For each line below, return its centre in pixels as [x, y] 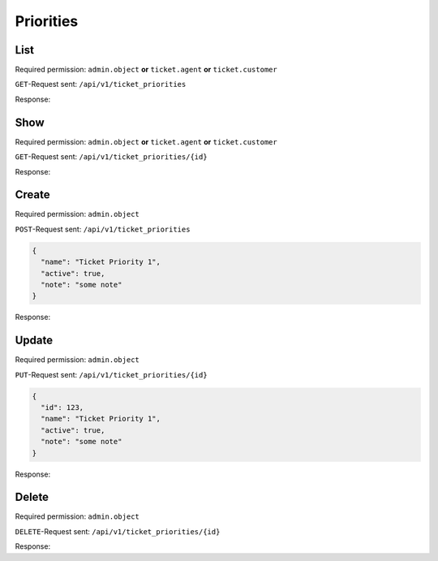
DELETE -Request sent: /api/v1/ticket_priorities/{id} [118, 531]
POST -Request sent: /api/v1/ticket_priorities [103, 229]
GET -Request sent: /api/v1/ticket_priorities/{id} [111, 157]
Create [32, 195]
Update [34, 341]
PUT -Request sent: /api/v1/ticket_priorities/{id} [111, 374]
